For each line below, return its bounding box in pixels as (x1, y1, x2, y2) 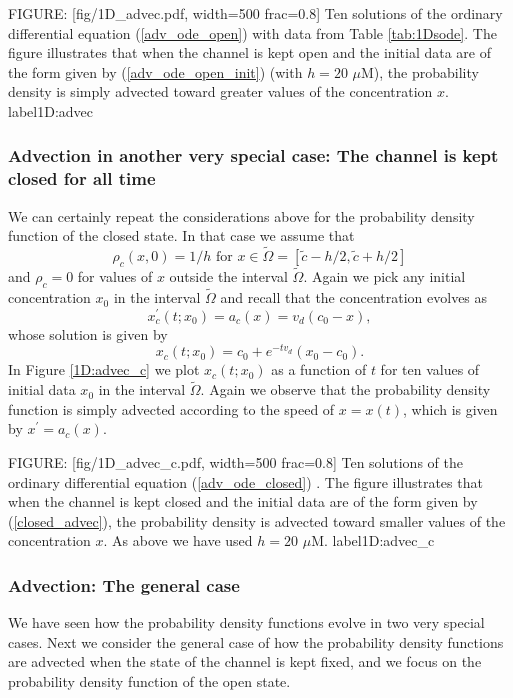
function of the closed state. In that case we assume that (8, 225, 355, 246)
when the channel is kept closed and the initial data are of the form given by (8, 491, 478, 512)
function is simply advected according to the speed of (8, 398, 335, 419)
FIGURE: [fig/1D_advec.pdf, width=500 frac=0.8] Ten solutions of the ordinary (8, 3, 503, 23)
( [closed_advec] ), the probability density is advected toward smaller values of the (8, 510, 506, 531)
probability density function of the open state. (8, 671, 291, 692)
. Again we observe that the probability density (200, 379, 491, 400)
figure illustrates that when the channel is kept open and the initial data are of (8, 42, 491, 63)
